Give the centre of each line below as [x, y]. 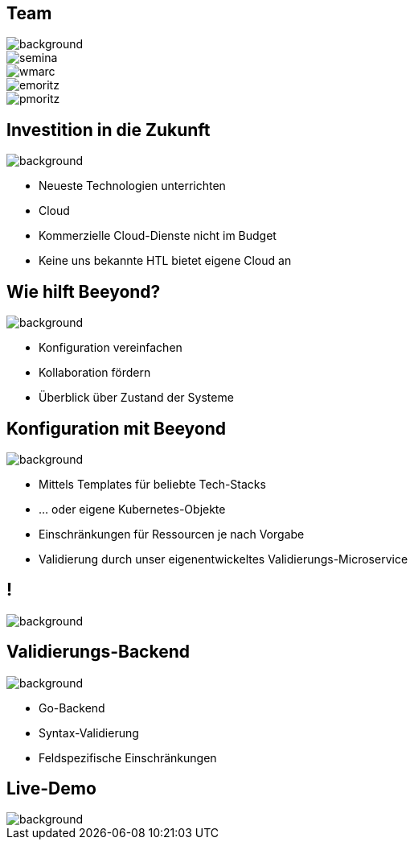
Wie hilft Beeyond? [84, 291]
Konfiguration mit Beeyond [117, 428]
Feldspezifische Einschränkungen [128, 757]
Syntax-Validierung [89, 733]
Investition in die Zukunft [109, 130]
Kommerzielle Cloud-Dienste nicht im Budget [158, 236]
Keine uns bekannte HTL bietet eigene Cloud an [165, 261]
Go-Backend [72, 708]
